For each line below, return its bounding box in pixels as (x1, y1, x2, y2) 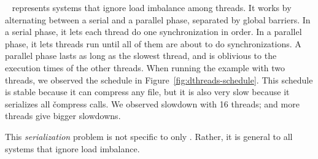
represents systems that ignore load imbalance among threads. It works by (12, 1, 292, 14)
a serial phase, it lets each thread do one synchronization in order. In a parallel (5, 25, 302, 38)
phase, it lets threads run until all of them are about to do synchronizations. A (5, 37, 301, 50)
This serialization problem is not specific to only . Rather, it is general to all (5, 130, 293, 142)
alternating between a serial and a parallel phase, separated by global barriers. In (5, 13, 311, 26)
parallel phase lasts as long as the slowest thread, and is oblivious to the (5, 49, 277, 62)
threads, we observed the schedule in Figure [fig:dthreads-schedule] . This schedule (5, 73, 313, 86)
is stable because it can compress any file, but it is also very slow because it (5, 85, 290, 98)
